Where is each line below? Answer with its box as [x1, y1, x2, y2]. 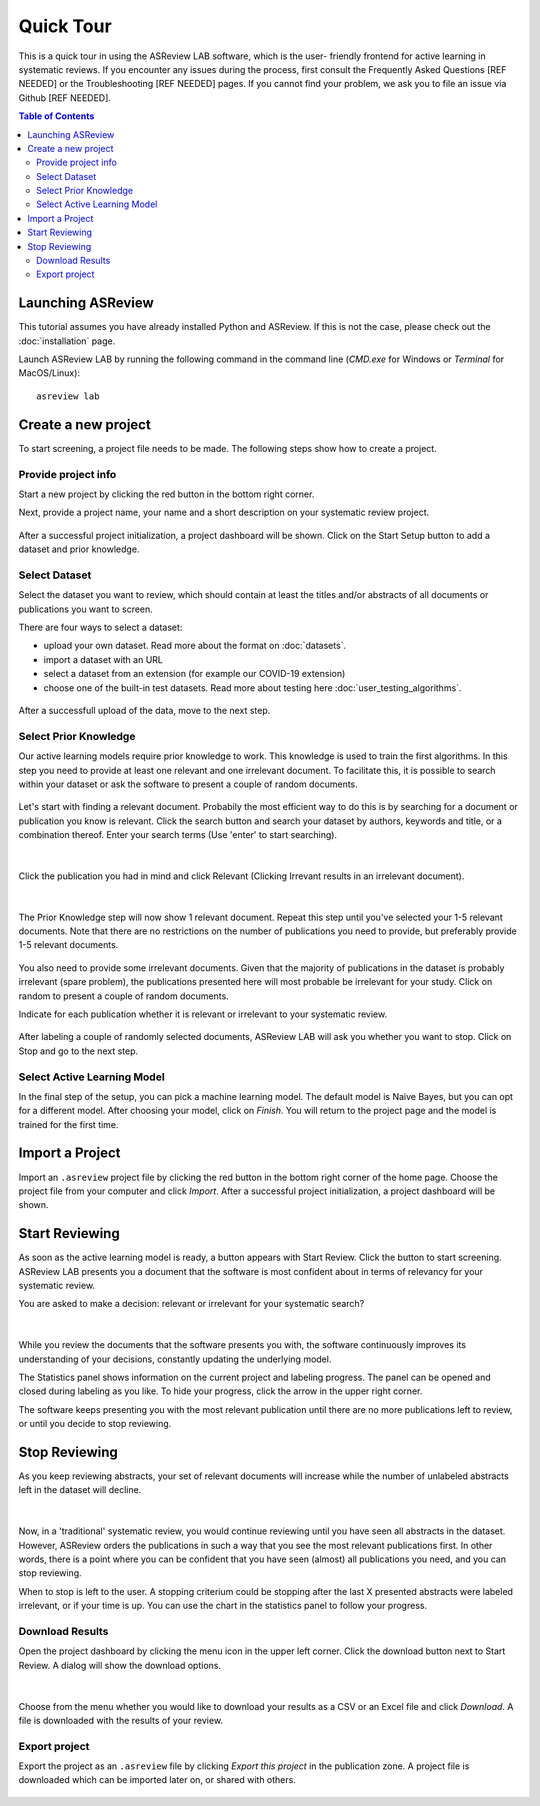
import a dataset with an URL [43, 653, 164, 665]
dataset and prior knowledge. [18, 543, 140, 555]
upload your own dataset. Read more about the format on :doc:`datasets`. [43, 640, 347, 652]
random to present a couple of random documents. [18, 990, 229, 1002]
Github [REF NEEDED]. [18, 91, 112, 104]
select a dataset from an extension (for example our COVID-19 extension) [43, 668, 346, 680]
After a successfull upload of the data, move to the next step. [18, 704, 271, 716]
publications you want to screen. [18, 603, 154, 615]
